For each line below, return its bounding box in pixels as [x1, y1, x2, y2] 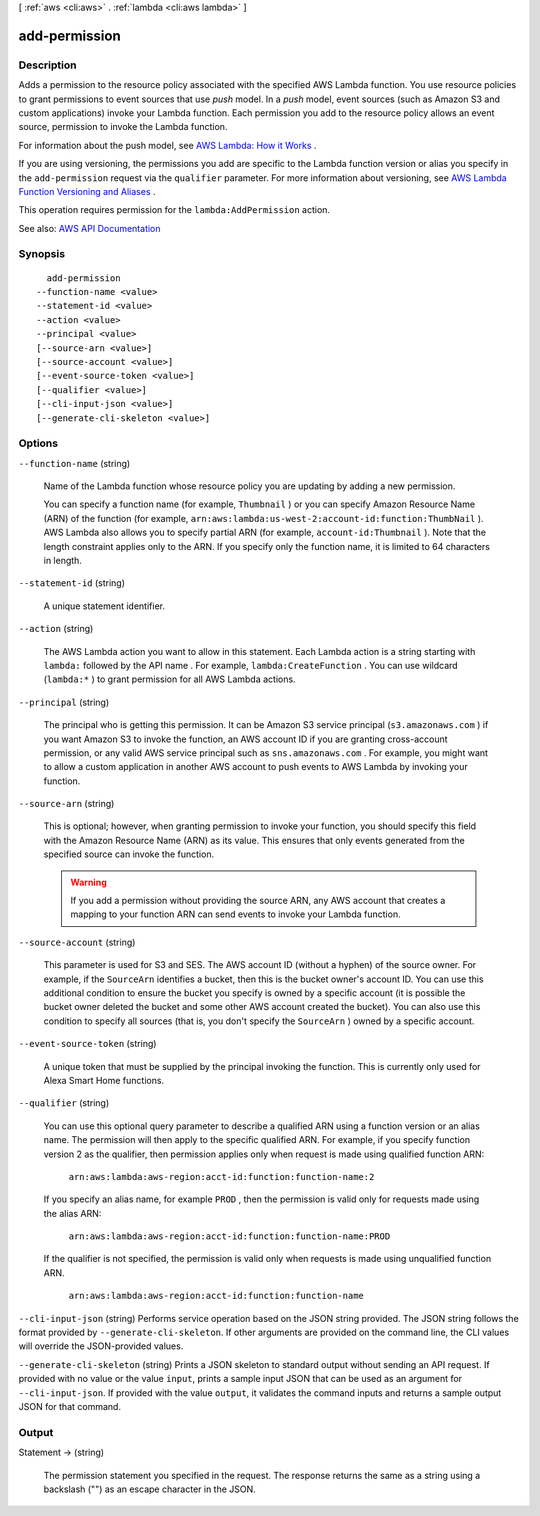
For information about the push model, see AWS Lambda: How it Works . [18, 139, 317, 151]
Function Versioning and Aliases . [18, 185, 156, 197]
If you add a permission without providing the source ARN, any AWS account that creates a [70, 895, 446, 907]
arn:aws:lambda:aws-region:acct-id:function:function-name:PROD [68, 1231, 391, 1242]
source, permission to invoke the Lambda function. [18, 121, 228, 133]
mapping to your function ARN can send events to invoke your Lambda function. [70, 908, 401, 920]
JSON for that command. [18, 1400, 122, 1412]
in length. [43, 555, 82, 567]
